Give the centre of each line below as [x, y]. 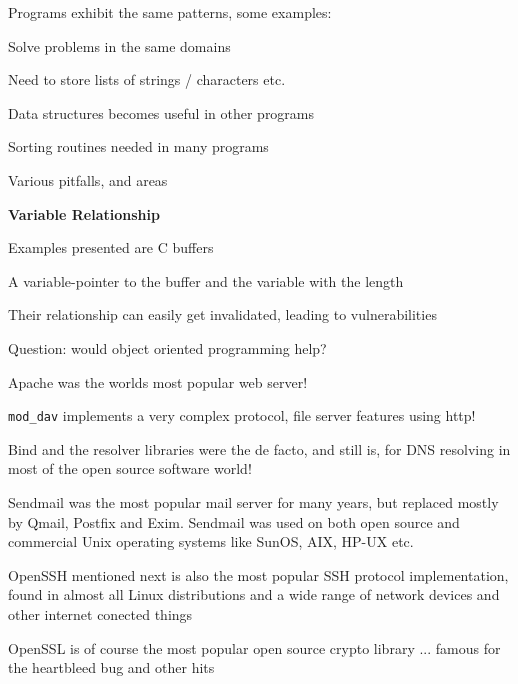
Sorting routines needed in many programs [138, 146]
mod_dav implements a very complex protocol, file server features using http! [242, 415]
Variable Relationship [84, 213]
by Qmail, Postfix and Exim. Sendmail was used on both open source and [234, 521]
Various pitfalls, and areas [88, 179]
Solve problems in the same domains [119, 45]
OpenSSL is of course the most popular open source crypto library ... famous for [254, 647]
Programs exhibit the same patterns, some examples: [170, 12]
